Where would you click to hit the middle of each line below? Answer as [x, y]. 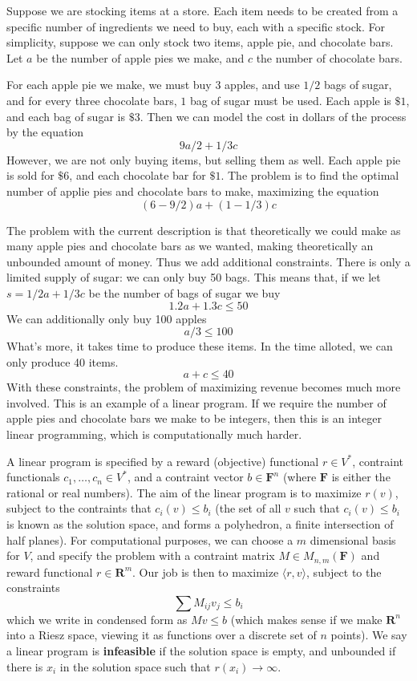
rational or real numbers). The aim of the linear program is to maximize [184, 492]
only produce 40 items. [63, 361]
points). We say [369, 635]
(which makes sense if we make [306, 619]
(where [300, 477]
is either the [361, 477]
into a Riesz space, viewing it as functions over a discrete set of [162, 635]
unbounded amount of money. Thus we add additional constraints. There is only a [208, 261]
